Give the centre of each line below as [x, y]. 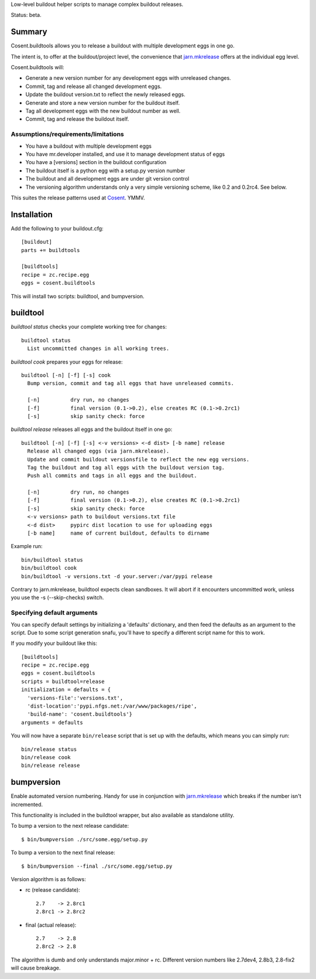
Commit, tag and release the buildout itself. [77, 119]
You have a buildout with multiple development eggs [89, 146]
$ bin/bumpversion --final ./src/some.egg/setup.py [97, 866]
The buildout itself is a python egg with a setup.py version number [105, 171]
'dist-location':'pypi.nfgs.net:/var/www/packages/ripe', [112, 706]
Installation [32, 214]
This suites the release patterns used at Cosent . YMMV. [78, 198]
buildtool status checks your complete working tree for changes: [89, 327]
